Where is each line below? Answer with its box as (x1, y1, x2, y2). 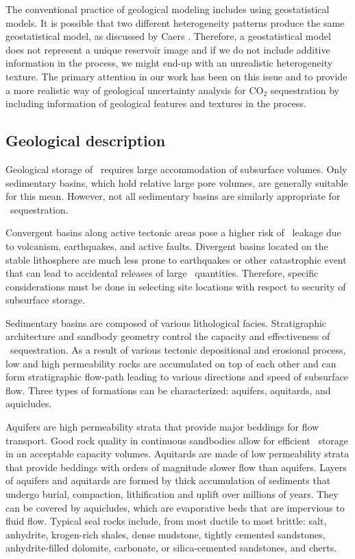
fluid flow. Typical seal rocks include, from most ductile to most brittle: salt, (5, 514, 327, 528)
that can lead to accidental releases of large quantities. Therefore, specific (5, 266, 319, 280)
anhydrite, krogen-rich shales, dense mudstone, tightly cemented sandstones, (5, 527, 326, 541)
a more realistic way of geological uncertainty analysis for (5, 82, 246, 97)
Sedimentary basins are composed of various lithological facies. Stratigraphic (5, 315, 327, 330)
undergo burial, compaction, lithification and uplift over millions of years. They (5, 487, 339, 501)
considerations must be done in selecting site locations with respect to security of (5, 279, 346, 293)
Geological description (5, 130, 166, 151)
